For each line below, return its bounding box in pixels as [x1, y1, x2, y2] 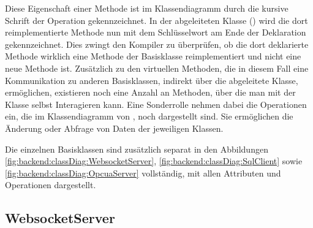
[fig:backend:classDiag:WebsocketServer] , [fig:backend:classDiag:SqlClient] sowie [5, 154, 303, 167]
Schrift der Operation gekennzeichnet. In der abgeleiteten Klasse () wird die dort [5, 13, 308, 26]
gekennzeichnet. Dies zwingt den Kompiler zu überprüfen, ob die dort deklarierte [5, 37, 309, 50]
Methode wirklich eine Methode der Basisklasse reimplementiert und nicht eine [5, 50, 301, 63]
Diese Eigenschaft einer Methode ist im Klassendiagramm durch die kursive [5, 2, 288, 14]
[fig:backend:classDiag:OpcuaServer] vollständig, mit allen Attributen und [5, 166, 281, 179]
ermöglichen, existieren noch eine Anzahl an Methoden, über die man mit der [5, 86, 296, 99]
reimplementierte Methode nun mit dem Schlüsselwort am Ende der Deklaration [5, 26, 306, 39]
